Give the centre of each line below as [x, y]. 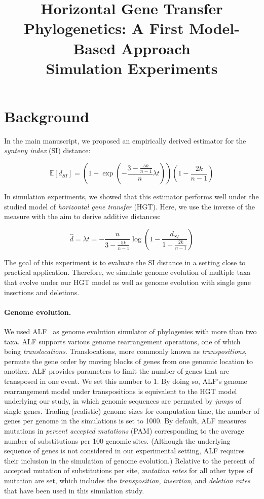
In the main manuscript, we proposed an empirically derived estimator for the [125, 140]
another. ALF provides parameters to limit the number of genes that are [117, 371]
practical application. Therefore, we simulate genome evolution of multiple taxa [127, 272]
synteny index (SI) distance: [47, 150]
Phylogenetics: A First [104, 28]
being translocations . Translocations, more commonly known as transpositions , [125, 351]
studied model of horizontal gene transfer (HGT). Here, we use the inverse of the [130, 206]
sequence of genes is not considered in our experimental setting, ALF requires [124, 451]
